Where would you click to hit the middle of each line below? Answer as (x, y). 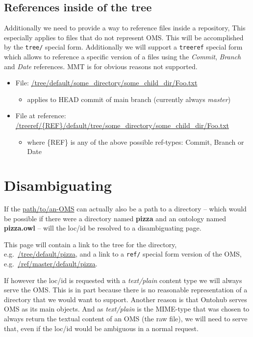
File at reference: (41, 116)
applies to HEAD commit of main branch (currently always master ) (129, 99)
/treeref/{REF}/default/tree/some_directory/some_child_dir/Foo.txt (122, 125)
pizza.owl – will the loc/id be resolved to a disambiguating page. (103, 228)
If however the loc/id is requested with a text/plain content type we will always (123, 280)
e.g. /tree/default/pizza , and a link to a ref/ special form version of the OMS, (123, 254)
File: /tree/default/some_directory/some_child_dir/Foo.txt (106, 83)
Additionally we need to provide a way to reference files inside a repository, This (125, 28)
